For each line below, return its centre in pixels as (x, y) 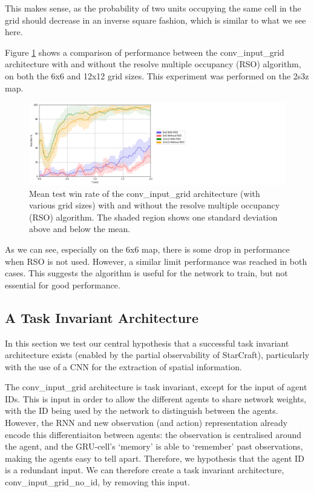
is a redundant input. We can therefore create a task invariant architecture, (145, 470)
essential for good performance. (63, 284)
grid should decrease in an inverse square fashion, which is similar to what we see (155, 20)
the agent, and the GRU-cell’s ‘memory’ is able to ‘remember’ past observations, (154, 446)
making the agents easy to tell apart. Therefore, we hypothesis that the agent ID (155, 458)
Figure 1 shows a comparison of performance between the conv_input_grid (145, 52)
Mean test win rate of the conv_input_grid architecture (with (145, 193)
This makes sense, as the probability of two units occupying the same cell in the (153, 8)
